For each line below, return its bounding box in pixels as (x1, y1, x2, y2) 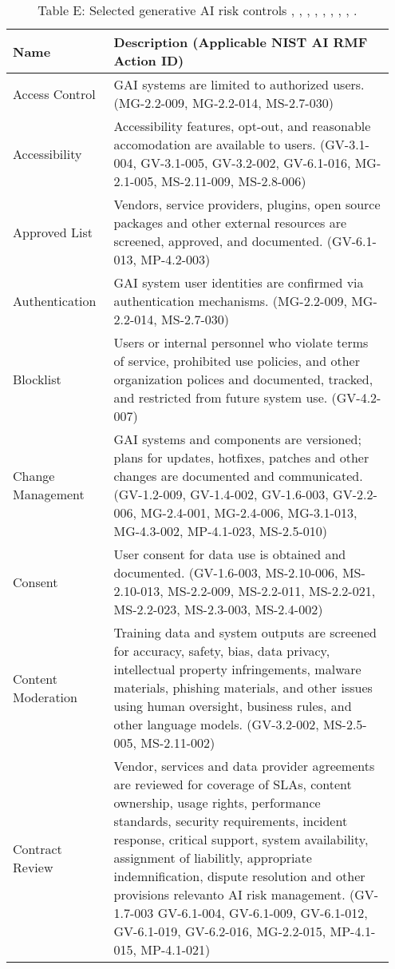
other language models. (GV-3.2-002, (113, 715, 319, 733)
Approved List (13, 222, 93, 241)
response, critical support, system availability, (113, 830, 369, 848)
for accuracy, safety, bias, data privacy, (113, 641, 330, 660)
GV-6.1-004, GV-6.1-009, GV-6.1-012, (157, 903, 368, 922)
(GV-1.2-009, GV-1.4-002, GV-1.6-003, (113, 485, 329, 503)
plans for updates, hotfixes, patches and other (113, 448, 369, 467)
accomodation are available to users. (113, 135, 316, 153)
